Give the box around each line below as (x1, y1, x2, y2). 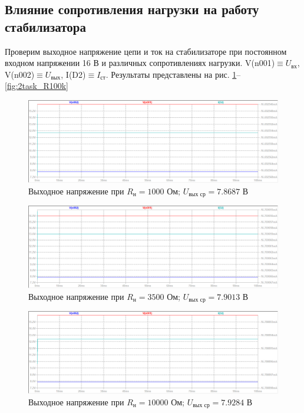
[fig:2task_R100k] (5, 80, 69, 92)
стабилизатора (5, 17, 86, 35)
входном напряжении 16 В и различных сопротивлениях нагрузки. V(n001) (5, 57, 275, 69)
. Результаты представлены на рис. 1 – (105, 68, 241, 80)
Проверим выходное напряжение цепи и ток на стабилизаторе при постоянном (5, 45, 287, 57)
